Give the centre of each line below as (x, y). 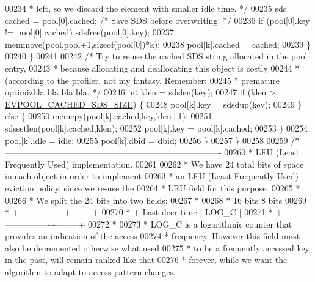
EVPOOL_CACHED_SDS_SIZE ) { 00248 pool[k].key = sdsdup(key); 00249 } (154, 104)
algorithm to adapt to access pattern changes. (90, 272)
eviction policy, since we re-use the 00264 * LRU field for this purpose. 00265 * (153, 187)
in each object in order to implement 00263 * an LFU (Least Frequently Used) (152, 176)
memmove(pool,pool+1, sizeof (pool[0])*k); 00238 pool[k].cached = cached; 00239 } (158, 44)
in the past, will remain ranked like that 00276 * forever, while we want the (146, 260)
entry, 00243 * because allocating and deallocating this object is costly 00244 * (152, 68)
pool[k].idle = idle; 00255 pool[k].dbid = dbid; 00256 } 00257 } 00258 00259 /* (152, 140)
